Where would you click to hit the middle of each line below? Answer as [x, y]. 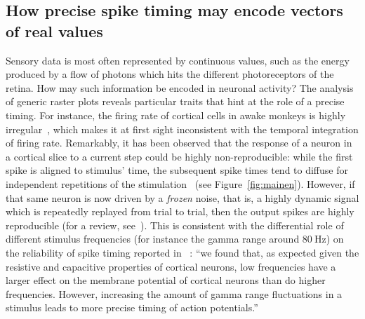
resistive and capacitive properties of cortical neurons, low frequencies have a [171, 266]
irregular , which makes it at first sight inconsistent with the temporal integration [182, 129]
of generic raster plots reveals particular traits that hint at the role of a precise [175, 101]
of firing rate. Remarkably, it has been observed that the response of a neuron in [179, 143]
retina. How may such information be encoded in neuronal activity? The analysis [180, 87]
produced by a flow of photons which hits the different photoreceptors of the [170, 74]
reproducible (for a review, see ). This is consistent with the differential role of [175, 225]
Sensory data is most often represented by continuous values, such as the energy [178, 60]
